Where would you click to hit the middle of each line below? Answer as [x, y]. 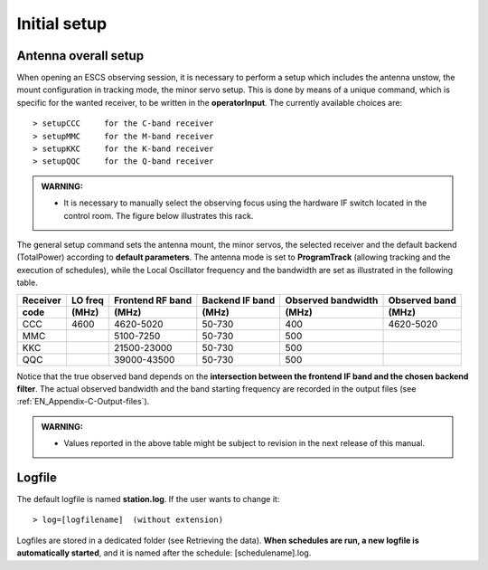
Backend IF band [239, 300]
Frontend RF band [153, 300]
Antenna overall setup [80, 56]
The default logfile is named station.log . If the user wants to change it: [148, 499]
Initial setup [62, 24]
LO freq [87, 300]
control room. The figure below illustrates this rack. [159, 215]
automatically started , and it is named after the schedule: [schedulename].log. [164, 553]
